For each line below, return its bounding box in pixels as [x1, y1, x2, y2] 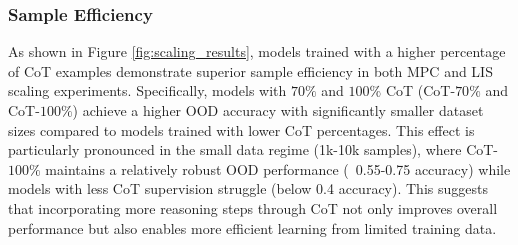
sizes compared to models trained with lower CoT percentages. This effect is [8, 119, 475, 140]
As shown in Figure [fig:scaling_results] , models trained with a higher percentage [8, 41, 506, 62]
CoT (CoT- [385, 80, 456, 101]
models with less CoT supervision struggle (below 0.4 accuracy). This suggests [8, 178, 488, 199]
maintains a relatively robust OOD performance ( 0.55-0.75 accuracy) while [45, 158, 511, 179]
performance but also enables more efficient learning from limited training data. [8, 217, 497, 238]
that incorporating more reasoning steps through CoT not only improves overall [8, 197, 498, 218]
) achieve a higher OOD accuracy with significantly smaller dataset [72, 100, 484, 120]
